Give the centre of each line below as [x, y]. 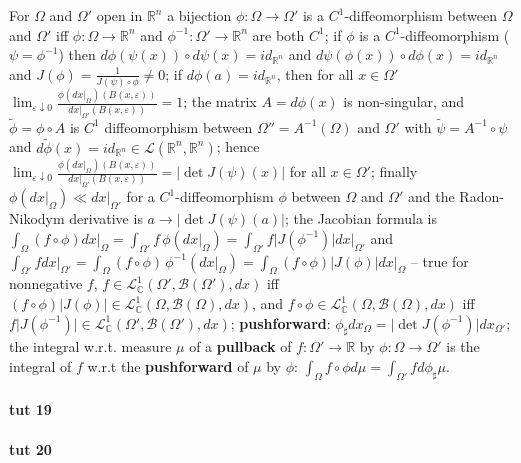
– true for [439, 260]
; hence [238, 146]
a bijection [199, 15]
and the [431, 196]
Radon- [481, 196]
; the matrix [220, 101]
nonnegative [46, 283]
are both [278, 34]
